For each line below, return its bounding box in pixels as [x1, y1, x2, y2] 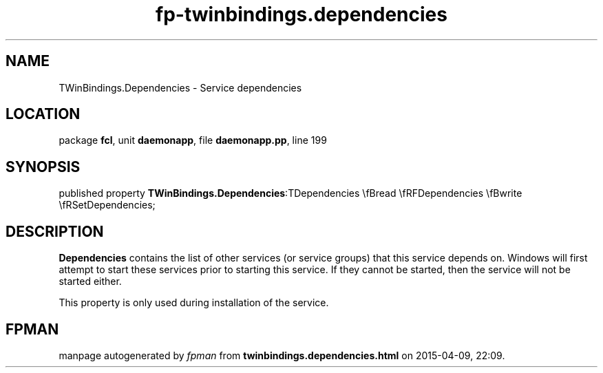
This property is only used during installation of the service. [59, 297, 329, 309]
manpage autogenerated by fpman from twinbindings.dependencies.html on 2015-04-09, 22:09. [59, 349, 505, 361]
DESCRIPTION [6, 222, 104, 240]
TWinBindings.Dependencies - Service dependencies [59, 81, 302, 94]
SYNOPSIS [6, 158, 81, 175]
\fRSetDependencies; [59, 199, 156, 211]
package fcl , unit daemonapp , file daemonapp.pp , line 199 [59, 134, 327, 147]
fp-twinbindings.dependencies [156, 3, 447, 26]
